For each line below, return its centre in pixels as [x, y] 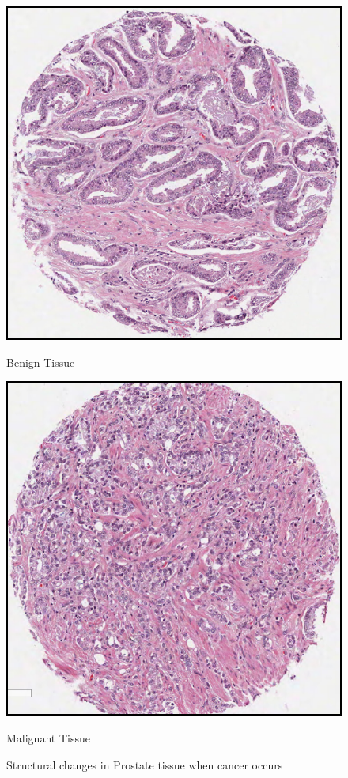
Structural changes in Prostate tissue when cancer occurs [145, 764]
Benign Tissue [41, 362]
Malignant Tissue [48, 738]
